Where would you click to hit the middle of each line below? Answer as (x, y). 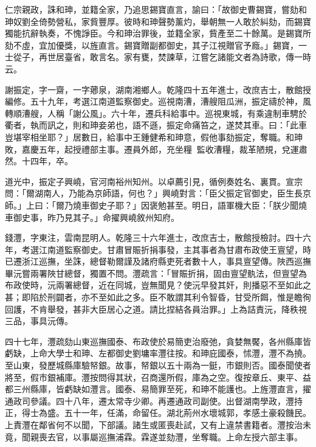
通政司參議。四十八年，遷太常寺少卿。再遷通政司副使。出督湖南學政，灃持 (154, 400)
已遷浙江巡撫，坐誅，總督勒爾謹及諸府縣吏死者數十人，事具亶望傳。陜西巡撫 (158, 261)
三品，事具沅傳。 (39, 321)
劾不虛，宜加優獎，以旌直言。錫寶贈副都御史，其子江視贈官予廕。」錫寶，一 (156, 45)
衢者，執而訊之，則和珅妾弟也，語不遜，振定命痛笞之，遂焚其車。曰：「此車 (156, 125)
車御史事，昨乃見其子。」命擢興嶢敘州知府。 (92, 217)
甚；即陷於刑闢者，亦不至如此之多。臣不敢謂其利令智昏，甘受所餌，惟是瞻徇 (158, 297)
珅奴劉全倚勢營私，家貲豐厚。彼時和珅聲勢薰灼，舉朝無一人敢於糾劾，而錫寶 (158, 21)
